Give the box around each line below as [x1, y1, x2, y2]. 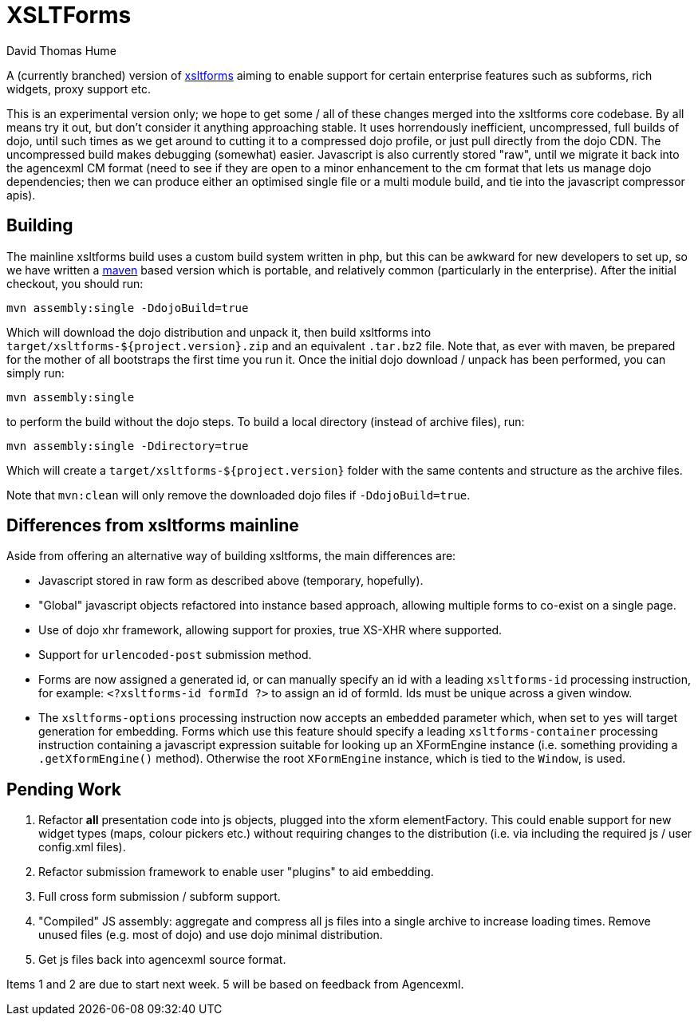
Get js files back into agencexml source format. [38, 953, 286, 967]
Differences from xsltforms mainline [6, 515, 299, 536]
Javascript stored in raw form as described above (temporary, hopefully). [38, 574, 424, 588]
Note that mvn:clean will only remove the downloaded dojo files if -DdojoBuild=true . [6, 487, 471, 502]
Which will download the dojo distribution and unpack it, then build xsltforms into [6, 325, 432, 339]
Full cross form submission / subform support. [38, 890, 281, 904]
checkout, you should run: [6, 276, 144, 290]
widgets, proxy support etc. [6, 81, 151, 96]
